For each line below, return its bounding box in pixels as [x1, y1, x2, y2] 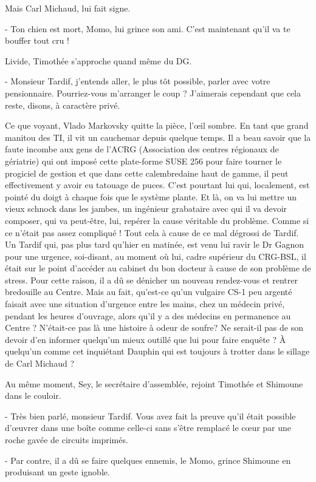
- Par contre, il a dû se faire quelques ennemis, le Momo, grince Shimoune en [5, 453, 291, 466]
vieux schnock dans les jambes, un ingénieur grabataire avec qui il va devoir [5, 202, 287, 215]
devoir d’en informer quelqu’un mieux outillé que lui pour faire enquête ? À [5, 333, 286, 345]
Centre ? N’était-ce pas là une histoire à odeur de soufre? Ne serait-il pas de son [5, 321, 303, 334]
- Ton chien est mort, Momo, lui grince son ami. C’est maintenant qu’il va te [5, 22, 290, 35]
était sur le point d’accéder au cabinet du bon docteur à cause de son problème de [5, 262, 311, 274]
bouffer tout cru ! [5, 34, 69, 47]
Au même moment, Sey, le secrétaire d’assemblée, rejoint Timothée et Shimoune [5, 377, 303, 390]
